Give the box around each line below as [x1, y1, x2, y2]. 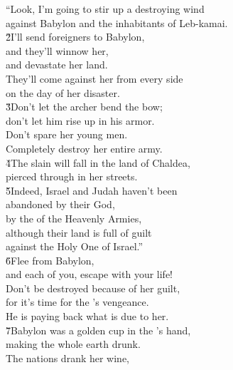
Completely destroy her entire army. [6, 140, 163, 155]
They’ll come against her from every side [6, 71, 183, 86]
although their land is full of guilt [6, 225, 152, 240]
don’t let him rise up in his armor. [6, 113, 155, 128]
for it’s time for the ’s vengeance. [6, 294, 149, 309]
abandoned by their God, [6, 197, 115, 212]
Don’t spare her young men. [6, 127, 128, 142]
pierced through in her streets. [6, 169, 138, 184]
